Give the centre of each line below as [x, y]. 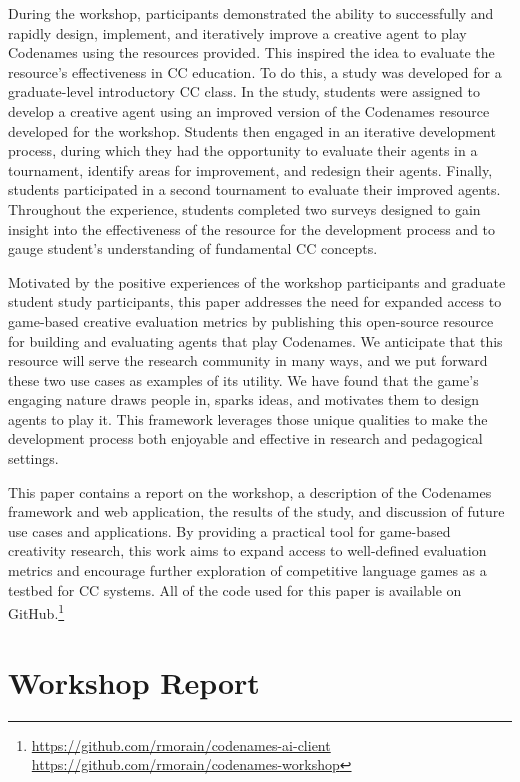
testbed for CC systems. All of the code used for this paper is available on [235, 589]
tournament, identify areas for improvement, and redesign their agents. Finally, [250, 169]
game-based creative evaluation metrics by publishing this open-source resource [251, 320]
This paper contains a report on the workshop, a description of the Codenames [250, 491]
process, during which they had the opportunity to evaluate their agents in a [243, 150]
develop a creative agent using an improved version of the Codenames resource [249, 110]
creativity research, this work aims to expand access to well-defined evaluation [247, 550]
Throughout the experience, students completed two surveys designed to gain [244, 208]
